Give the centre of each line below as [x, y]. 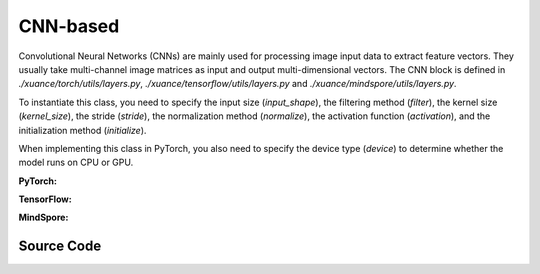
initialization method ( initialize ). [82, 130]
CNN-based [69, 26]
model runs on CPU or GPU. [76, 162]
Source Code [60, 246]
